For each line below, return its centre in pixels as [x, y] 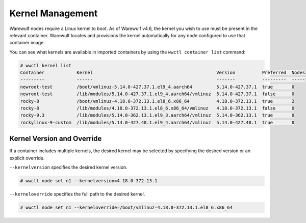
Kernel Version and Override [56, 139]
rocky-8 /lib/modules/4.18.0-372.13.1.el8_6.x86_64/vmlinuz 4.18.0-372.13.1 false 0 [157, 108]
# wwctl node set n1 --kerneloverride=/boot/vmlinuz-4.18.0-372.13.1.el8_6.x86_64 [126, 208]
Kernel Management [54, 13]
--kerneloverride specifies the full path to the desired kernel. [77, 194]
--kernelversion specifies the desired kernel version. [68, 168]
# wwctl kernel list [46, 65]
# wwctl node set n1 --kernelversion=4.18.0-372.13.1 [89, 181]
